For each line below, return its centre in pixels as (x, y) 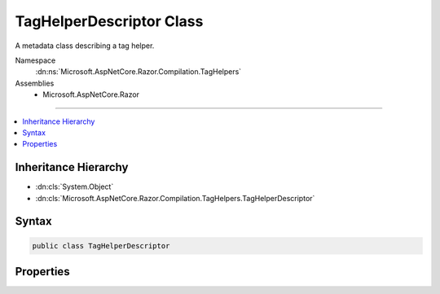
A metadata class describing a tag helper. (85, 46)
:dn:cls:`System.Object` (75, 186)
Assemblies (35, 83)
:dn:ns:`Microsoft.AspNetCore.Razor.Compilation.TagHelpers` (139, 72)
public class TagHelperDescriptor (101, 246)
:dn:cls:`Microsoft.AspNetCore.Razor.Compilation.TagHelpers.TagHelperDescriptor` (175, 198)
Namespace (35, 60)
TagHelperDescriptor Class (109, 21)
